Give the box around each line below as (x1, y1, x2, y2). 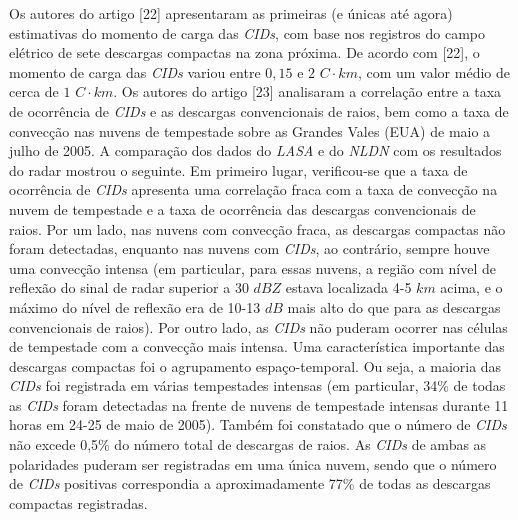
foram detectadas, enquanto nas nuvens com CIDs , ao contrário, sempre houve (9, 238, 490, 259)
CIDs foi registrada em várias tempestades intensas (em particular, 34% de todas (9, 375, 506, 396)
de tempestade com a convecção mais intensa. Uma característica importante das (9, 336, 505, 357)
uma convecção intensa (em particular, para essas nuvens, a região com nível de (9, 257, 496, 278)
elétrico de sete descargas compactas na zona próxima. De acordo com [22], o (9, 42, 480, 63)
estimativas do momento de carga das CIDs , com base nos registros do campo (9, 22, 486, 43)
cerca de (9, 81, 59, 102)
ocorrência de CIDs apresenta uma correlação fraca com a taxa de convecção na (9, 179, 498, 200)
